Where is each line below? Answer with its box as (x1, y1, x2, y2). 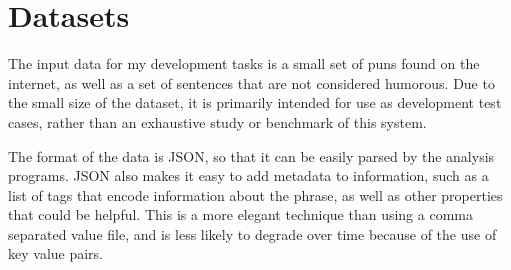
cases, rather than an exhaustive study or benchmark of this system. (8, 111, 427, 132)
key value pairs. (8, 243, 104, 264)
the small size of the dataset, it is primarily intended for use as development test (8, 92, 502, 113)
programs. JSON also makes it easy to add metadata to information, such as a (8, 165, 489, 186)
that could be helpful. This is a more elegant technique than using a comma (8, 204, 473, 225)
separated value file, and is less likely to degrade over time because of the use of (8, 223, 497, 244)
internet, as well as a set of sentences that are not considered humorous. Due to (8, 72, 495, 93)
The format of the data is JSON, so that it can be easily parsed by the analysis (8, 145, 495, 166)
